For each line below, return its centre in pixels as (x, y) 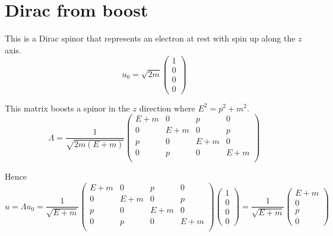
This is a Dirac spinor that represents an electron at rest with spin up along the (150, 38)
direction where (167, 108)
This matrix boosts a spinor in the (67, 108)
